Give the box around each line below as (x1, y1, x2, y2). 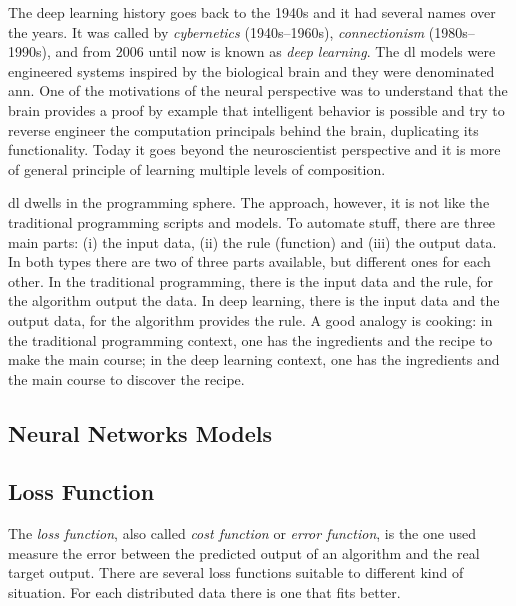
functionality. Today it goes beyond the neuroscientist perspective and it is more (8, 139, 501, 160)
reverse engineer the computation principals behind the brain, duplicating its (8, 119, 479, 140)
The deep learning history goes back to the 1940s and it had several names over (8, 2, 496, 22)
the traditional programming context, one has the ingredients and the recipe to (8, 329, 493, 350)
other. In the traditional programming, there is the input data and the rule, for (8, 270, 493, 291)
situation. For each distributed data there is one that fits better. (8, 582, 401, 603)
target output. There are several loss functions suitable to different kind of (8, 562, 464, 583)
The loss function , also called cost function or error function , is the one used (8, 523, 476, 544)
